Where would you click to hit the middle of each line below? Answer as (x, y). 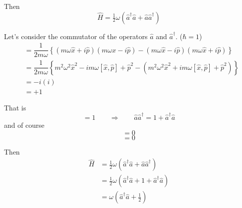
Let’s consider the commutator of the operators (76, 36)
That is (15, 107)
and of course (24, 125)
